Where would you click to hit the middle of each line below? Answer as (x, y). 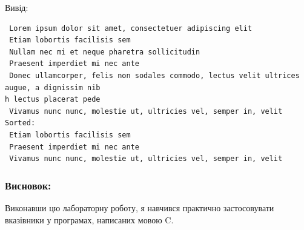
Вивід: (17, 7)
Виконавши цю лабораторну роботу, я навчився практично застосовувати (140, 207)
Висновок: (28, 185)
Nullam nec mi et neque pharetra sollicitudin (105, 52)
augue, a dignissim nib (53, 87)
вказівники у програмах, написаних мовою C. (89, 219)
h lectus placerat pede (53, 100)
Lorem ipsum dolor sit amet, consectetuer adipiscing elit (131, 28)
